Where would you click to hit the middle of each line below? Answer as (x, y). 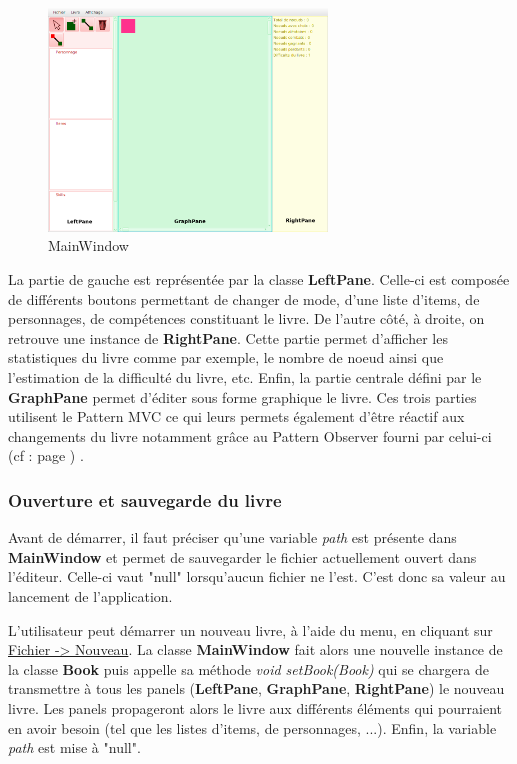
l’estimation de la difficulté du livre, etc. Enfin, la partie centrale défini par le (245, 377)
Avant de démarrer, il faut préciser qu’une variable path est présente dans (232, 537)
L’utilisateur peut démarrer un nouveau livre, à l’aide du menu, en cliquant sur (250, 629)
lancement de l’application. (90, 595)
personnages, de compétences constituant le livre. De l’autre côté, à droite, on (246, 318)
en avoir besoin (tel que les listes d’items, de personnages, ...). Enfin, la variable (252, 727)
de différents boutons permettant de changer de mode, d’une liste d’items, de (244, 298)
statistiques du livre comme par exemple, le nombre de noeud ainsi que (226, 357)
